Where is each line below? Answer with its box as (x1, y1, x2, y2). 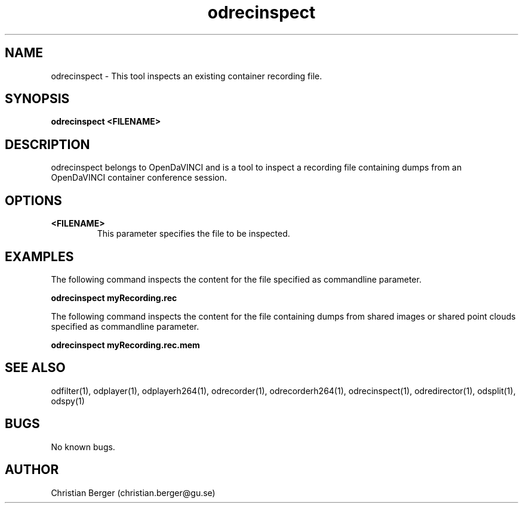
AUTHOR (5, 462, 59, 478)
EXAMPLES (5, 249, 74, 264)
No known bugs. (51, 441, 115, 452)
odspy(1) (51, 395, 85, 406)
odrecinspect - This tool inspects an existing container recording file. (51, 70, 322, 81)
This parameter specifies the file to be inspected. (97, 228, 290, 239)
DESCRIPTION (5, 137, 90, 152)
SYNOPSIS (5, 91, 70, 107)
